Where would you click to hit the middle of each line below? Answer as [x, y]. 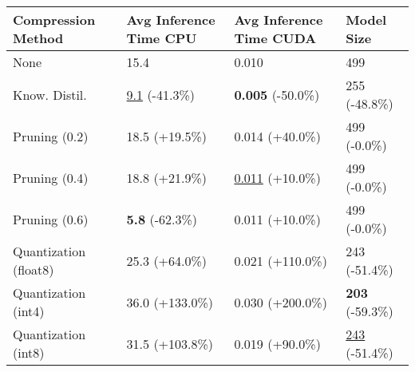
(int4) [29, 311]
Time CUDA [275, 38]
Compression [54, 20]
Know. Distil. [50, 94]
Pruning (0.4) [51, 177]
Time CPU [162, 38]
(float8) [34, 269]
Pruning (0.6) [51, 219]
